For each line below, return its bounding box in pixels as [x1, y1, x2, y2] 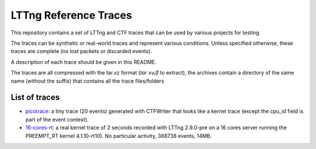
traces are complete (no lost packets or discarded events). [11, 48, 152, 55]
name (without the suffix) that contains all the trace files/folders [11, 77, 164, 84]
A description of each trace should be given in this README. [11, 58, 157, 65]
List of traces [11, 93, 60, 102]
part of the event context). [25, 116, 89, 123]
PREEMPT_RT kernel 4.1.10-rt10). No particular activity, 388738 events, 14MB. [25, 132, 212, 139]
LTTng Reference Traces [11, 9, 132, 22]
